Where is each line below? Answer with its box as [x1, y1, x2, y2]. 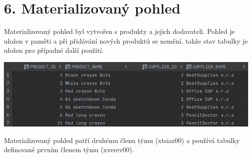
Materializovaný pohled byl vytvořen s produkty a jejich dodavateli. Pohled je [4, 26, 235, 36]
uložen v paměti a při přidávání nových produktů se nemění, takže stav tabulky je [4, 35, 248, 46]
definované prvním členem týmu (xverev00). [4, 144, 134, 155]
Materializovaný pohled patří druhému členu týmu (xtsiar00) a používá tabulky [4, 135, 240, 145]
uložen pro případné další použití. [4, 45, 104, 55]
